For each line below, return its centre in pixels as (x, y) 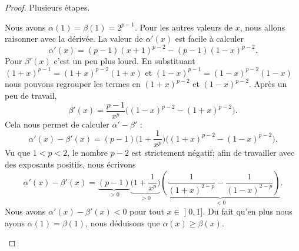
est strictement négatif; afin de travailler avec (213, 153)
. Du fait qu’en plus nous (247, 211)
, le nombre (88, 153)
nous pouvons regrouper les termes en (73, 84)
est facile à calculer (210, 39)
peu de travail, (31, 96)
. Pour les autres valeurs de (184, 27)
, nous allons (263, 27)
